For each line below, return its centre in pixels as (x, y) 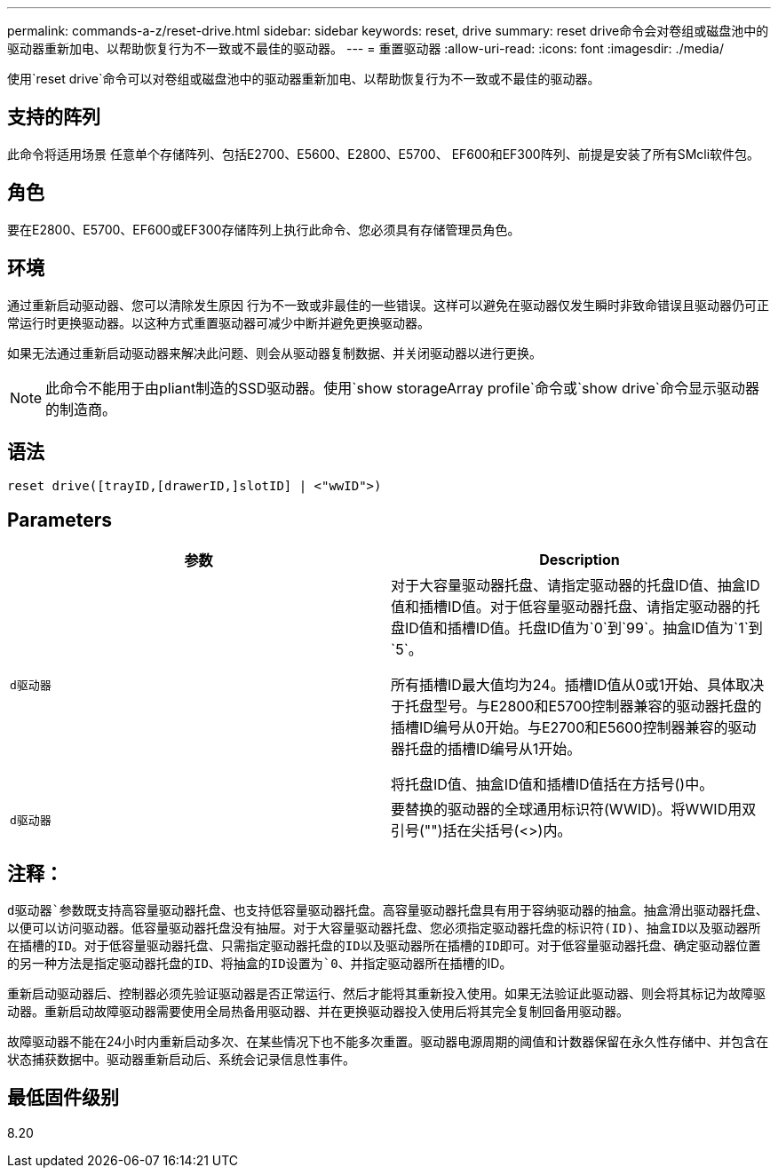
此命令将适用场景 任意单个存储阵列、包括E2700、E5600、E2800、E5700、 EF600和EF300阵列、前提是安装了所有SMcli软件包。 (384, 154)
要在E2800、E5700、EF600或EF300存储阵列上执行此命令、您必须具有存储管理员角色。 (264, 229)
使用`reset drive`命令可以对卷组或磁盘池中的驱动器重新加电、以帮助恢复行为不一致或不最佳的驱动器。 (304, 79)
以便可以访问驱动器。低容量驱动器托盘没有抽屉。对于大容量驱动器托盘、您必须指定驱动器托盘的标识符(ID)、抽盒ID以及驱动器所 (384, 929)
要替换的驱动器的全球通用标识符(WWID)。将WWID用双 (574, 810)
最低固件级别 (63, 1098)
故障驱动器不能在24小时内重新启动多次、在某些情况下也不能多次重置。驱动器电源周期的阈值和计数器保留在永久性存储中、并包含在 (388, 1042)
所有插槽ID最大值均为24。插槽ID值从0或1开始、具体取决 (578, 685)
